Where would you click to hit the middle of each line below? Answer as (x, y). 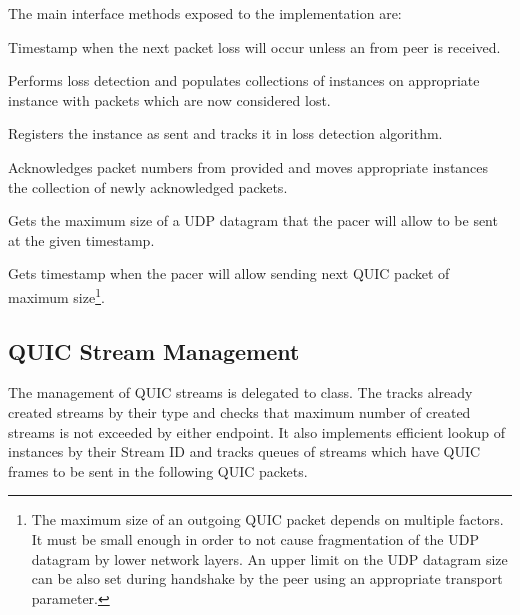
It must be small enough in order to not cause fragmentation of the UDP (255, 538)
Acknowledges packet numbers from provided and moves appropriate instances (248, 166)
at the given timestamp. (81, 239)
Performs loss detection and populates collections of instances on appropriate (244, 80)
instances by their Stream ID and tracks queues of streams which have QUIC (244, 451)
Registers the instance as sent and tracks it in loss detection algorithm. (225, 133)
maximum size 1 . (56, 295)
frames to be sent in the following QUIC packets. (158, 470)
